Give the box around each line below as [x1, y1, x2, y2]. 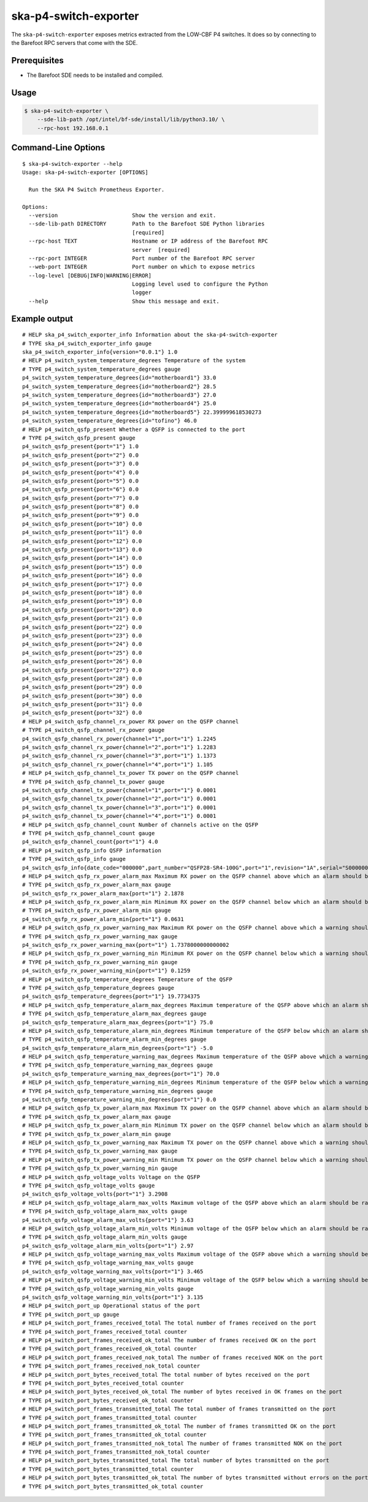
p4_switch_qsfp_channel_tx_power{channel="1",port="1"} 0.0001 [22, 787, 217, 793]
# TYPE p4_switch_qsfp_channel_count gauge [22, 830, 155, 836]
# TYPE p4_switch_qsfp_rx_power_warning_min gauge [22, 959, 178, 965]
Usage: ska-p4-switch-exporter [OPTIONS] [22, 169, 148, 176]
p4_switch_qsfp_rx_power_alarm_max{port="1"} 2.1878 [22, 890, 184, 897]
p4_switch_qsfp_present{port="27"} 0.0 [22, 666, 142, 674]
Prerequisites [11, 55, 64, 66]
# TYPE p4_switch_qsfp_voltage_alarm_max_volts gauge [22, 1208, 187, 1215]
